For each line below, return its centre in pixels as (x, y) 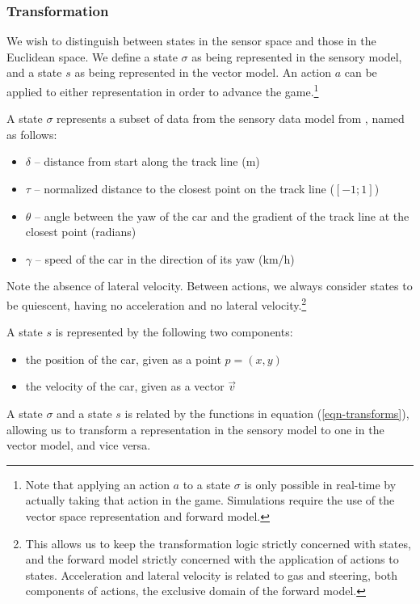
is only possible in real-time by (320, 484)
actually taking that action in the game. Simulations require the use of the (210, 500)
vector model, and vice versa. (79, 445)
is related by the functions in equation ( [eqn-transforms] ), (267, 414)
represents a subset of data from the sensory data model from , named (231, 118)
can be (361, 72)
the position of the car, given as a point (123, 359)
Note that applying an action (97, 484)
